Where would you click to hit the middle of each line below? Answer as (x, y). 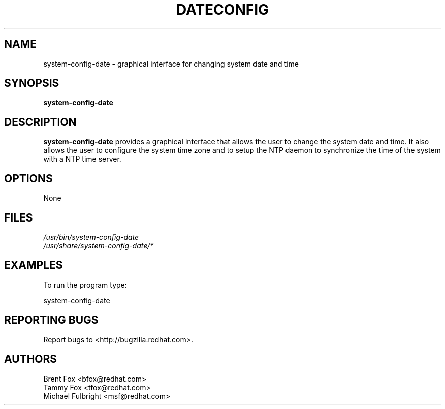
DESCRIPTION (40, 122)
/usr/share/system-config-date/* (99, 245)
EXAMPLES (34, 265)
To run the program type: (85, 285)
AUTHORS (31, 359)
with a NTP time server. (82, 159)
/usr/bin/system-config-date (91, 237)
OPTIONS (28, 178)
